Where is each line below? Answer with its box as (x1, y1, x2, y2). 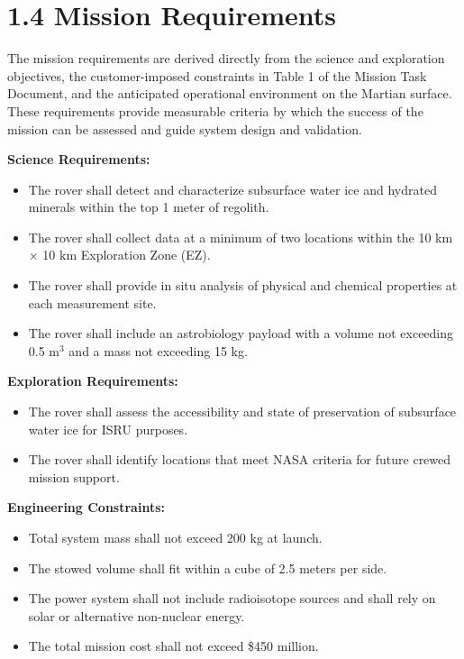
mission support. (28, 467, 120, 486)
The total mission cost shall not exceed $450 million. (28, 636, 319, 655)
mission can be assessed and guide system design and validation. (7, 119, 362, 138)
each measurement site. (28, 293, 157, 312)
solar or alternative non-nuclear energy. (28, 606, 245, 625)
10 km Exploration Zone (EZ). (42, 245, 211, 264)
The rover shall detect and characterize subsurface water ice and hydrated (28, 179, 437, 198)
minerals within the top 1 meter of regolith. (28, 197, 269, 216)
